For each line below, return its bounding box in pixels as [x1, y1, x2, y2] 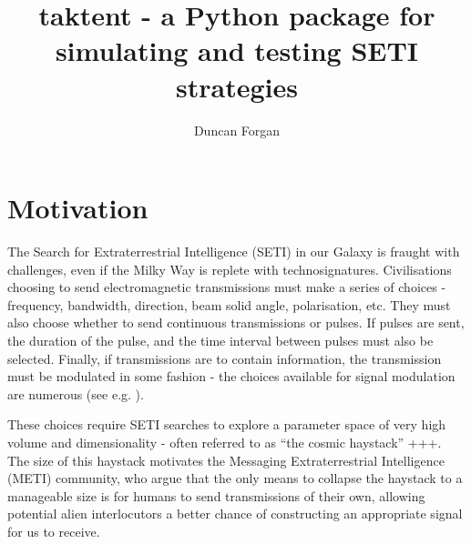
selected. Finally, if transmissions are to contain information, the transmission [7, 348, 442, 368]
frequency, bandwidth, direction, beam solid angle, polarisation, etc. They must [7, 295, 451, 314]
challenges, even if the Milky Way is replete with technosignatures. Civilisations [7, 259, 452, 278]
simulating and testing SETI [55, 32, 419, 69]
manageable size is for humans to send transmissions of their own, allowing [7, 486, 425, 505]
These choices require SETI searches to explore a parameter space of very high [7, 415, 446, 434]
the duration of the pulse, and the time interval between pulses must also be [7, 331, 434, 349]
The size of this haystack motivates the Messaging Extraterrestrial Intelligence [7, 450, 445, 469]
